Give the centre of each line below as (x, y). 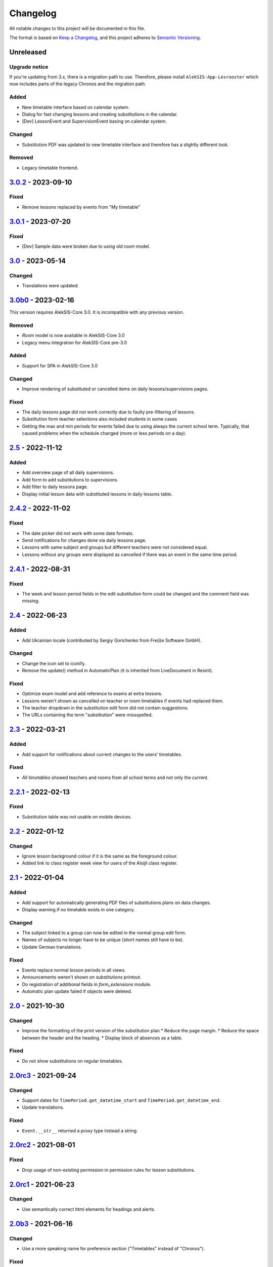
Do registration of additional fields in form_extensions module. (87, 984)
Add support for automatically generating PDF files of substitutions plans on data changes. (117, 903)
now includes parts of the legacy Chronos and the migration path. (78, 84)
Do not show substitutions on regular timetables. (73, 1061)
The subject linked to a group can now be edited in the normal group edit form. (104, 933)
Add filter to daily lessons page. (55, 487)
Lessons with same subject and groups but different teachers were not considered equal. (115, 547)
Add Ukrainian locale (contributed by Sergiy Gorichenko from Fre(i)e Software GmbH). (112, 640)
